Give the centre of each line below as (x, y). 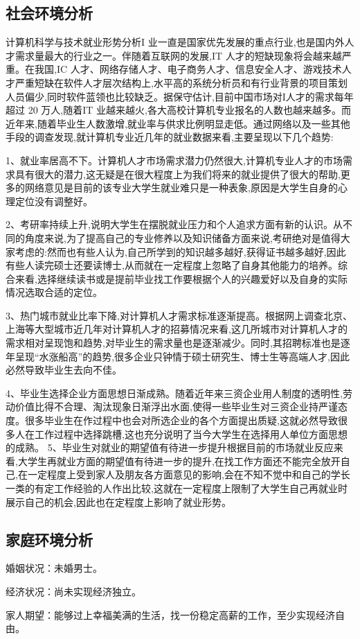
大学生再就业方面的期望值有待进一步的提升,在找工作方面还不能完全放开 (179, 461)
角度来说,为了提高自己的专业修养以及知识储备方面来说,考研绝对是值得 (182, 237)
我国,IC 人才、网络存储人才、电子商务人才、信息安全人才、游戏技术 (188, 69)
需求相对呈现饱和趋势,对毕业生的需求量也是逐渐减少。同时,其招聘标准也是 (173, 343)
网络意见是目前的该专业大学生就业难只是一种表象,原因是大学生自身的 (181, 187)
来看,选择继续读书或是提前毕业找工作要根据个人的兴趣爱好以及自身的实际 (181, 278)
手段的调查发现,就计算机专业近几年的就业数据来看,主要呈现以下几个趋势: (170, 137)
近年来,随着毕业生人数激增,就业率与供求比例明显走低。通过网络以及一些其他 (178, 123)
